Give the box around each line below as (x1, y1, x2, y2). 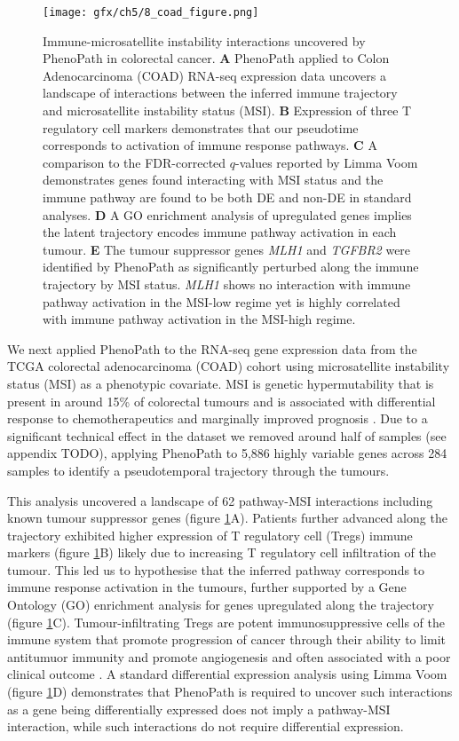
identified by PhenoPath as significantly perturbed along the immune (43, 257, 419, 276)
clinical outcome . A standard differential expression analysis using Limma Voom (7, 665, 447, 683)
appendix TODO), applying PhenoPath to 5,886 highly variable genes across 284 (7, 444, 447, 462)
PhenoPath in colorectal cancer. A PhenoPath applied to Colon (43, 49, 390, 67)
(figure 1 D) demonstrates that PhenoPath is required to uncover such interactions (7, 682, 453, 701)
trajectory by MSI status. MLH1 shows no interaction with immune (43, 274, 411, 293)
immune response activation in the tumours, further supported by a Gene (7, 578, 407, 596)
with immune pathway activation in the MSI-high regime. (43, 310, 356, 328)
